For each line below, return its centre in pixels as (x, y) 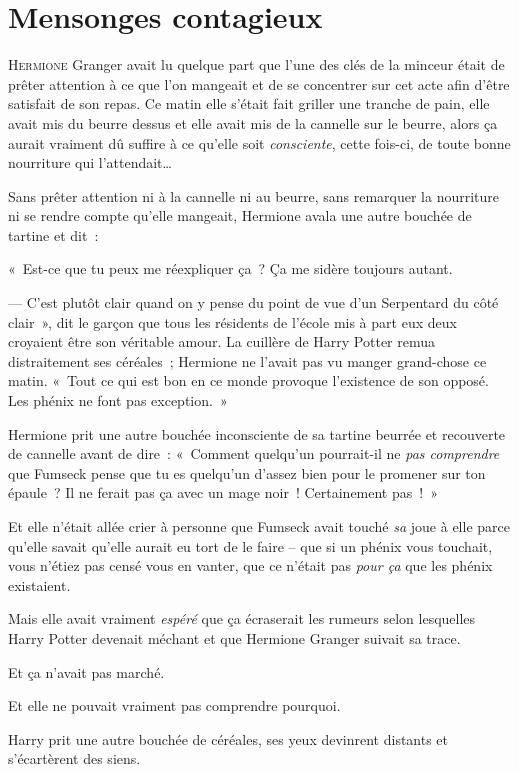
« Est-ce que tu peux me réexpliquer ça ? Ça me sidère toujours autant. (230, 268)
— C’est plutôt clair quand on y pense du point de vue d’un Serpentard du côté (253, 302)
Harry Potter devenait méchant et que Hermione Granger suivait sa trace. (234, 637)
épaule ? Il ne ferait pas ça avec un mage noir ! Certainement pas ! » (223, 492)
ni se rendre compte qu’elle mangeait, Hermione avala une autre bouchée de (240, 215)
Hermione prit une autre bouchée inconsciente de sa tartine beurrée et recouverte (257, 433)
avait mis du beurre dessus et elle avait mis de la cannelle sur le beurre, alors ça (253, 122)
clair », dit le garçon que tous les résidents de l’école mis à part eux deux (232, 321)
